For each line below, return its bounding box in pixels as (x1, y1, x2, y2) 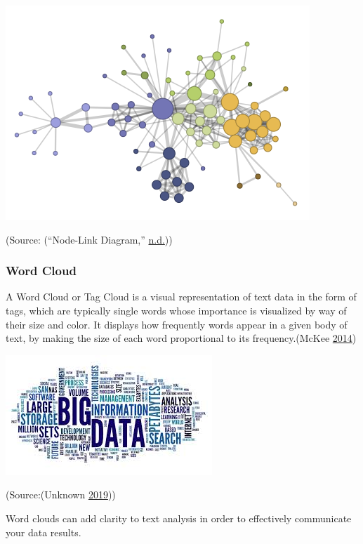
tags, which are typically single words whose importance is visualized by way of (6, 303, 347, 317)
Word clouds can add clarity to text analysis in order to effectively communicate (6, 510, 352, 525)
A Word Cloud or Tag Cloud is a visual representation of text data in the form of (6, 289, 357, 304)
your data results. (6, 524, 81, 539)
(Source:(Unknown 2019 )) (6, 487, 116, 502)
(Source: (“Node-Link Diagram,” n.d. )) (6, 232, 173, 246)
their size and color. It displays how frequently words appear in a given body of (6, 317, 348, 331)
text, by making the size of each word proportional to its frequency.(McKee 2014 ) (6, 331, 357, 345)
